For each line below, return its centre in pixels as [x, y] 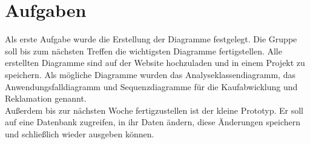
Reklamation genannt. [46, 98]
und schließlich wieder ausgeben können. [80, 133]
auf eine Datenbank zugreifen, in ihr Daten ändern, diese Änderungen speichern [153, 122]
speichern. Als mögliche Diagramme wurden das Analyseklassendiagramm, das [150, 74]
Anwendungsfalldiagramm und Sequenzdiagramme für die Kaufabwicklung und [151, 86]
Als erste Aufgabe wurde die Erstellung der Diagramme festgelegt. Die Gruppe [151, 39]
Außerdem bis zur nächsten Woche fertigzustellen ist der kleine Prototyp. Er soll [154, 110]
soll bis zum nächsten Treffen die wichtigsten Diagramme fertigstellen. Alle [143, 51]
